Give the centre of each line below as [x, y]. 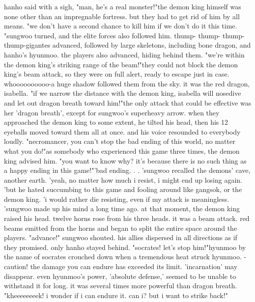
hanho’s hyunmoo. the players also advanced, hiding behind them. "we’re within [124, 54]
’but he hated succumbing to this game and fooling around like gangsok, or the [123, 189]
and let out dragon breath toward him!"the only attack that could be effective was [128, 102]
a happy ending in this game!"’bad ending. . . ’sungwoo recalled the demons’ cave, [127, 170]
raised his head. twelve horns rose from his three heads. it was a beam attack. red [127, 218]
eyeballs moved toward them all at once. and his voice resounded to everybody [122, 131]
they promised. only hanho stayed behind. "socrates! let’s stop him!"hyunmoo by [125, 247]
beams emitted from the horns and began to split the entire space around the [121, 228]
